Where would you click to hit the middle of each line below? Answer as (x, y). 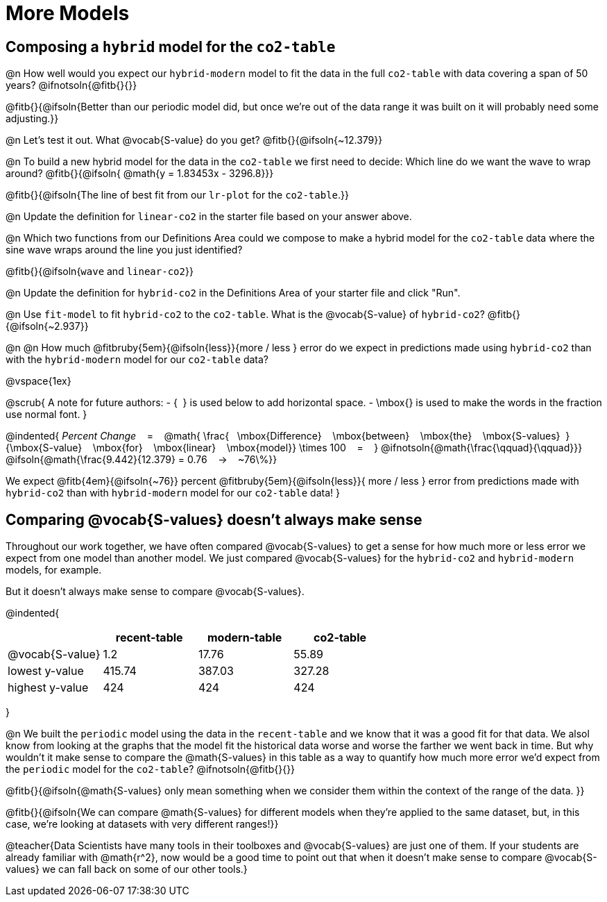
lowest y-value (46, 671)
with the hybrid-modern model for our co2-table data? (137, 360)
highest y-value (48, 688)
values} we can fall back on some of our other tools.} (127, 869)
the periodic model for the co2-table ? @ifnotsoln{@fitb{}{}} (151, 769)
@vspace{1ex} (39, 381)
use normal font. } (46, 415)
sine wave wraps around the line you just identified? (124, 250)
